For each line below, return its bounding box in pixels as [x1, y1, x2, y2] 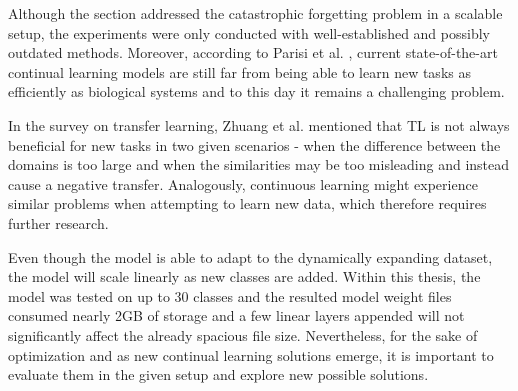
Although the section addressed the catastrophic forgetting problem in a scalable [8, 3, 503, 23]
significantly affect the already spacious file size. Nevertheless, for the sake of [8, 324, 478, 345]
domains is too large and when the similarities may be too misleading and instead [8, 154, 510, 175]
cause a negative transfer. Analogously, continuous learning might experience [8, 173, 478, 194]
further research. [8, 212, 109, 233]
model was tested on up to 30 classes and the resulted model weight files [8, 285, 452, 306]
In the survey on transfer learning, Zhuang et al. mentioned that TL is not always [8, 114, 510, 135]
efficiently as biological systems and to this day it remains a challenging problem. [8, 81, 505, 102]
